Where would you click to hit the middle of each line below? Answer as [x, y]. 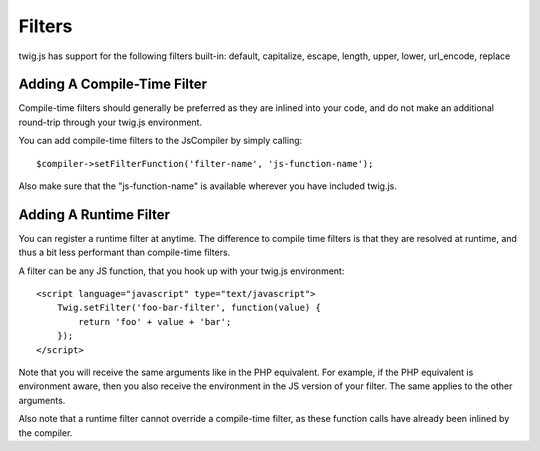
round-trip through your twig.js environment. [110, 122]
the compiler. [45, 432]
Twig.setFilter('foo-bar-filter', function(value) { [189, 308]
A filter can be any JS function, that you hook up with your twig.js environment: [181, 271]
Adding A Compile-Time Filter [113, 84]
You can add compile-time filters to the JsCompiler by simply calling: [160, 141]
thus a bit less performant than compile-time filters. [124, 252]
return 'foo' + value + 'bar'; [155, 321]
